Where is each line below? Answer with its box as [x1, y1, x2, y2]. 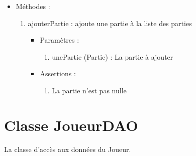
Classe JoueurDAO [4, 114, 138, 135]
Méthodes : [16, 1, 50, 11]
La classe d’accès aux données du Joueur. [4, 143, 131, 154]
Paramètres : [40, 35, 79, 45]
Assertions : [40, 68, 76, 79]
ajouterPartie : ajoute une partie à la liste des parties [28, 18, 192, 28]
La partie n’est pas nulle [52, 85, 127, 95]
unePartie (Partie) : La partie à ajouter [52, 51, 173, 62]
